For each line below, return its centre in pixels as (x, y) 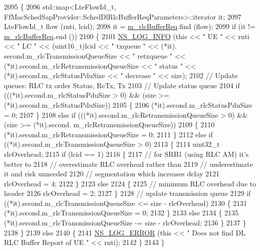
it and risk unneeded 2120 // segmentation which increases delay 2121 (112, 174)
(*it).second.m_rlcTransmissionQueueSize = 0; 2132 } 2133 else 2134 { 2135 (121, 213)
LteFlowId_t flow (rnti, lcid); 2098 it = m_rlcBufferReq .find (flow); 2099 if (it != (130, 26)
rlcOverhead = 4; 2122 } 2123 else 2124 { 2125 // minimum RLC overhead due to (130, 183)
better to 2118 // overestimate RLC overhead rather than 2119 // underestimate (128, 164)
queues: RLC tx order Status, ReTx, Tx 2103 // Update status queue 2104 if (122, 85)
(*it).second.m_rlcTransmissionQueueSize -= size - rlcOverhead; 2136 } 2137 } (125, 223)
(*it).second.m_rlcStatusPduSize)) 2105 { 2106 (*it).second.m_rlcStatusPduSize (128, 104)
